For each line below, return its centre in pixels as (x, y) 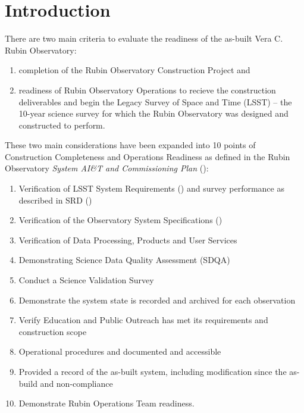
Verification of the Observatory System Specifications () (120, 220)
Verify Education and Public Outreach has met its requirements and (143, 320)
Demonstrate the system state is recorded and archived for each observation (157, 300)
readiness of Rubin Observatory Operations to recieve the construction (147, 90)
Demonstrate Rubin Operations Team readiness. (106, 403)
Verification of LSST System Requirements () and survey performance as (151, 188)
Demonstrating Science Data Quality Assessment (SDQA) (124, 260)
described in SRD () (55, 200)
